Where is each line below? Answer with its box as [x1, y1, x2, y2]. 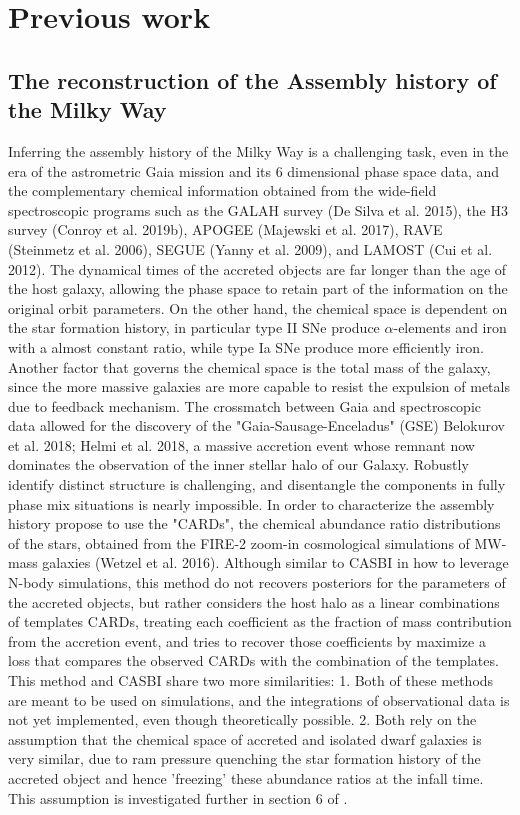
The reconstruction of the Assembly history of [8, 64, 497, 95]
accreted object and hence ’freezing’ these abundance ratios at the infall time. [8, 767, 484, 788]
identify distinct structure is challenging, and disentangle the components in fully [8, 474, 506, 495]
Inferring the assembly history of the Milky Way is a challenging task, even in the [8, 140, 509, 161]
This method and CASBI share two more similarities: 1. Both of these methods [8, 670, 494, 690]
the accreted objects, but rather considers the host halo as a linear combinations [8, 591, 500, 612]
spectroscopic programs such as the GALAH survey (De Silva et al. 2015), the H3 [8, 199, 508, 220]
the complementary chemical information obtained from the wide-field [8, 180, 437, 201]
